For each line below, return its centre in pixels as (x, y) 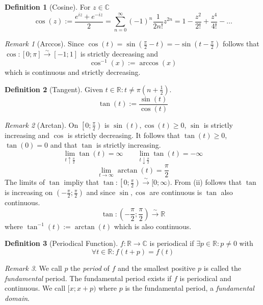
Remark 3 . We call (33, 268)
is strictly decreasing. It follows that (124, 135)
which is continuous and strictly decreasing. (73, 72)
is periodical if (172, 243)
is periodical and (205, 278)
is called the (222, 268)
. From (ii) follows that (206, 182)
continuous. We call (35, 288)
